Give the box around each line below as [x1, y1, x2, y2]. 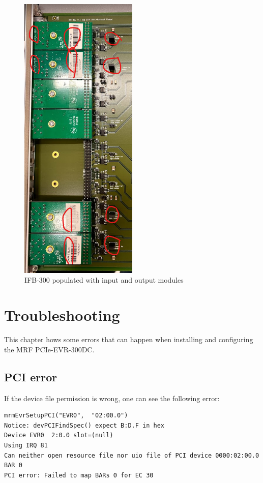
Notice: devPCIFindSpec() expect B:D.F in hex [4, 421, 164, 429]
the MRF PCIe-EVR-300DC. [4, 344, 95, 354]
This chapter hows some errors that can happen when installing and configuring [4, 334, 253, 345]
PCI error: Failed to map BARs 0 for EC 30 [4, 471, 154, 479]
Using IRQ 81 [4, 441, 48, 449]
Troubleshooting [4, 305, 120, 325]
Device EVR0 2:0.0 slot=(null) [4, 432, 113, 439]
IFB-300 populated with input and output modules [24, 275, 184, 285]
